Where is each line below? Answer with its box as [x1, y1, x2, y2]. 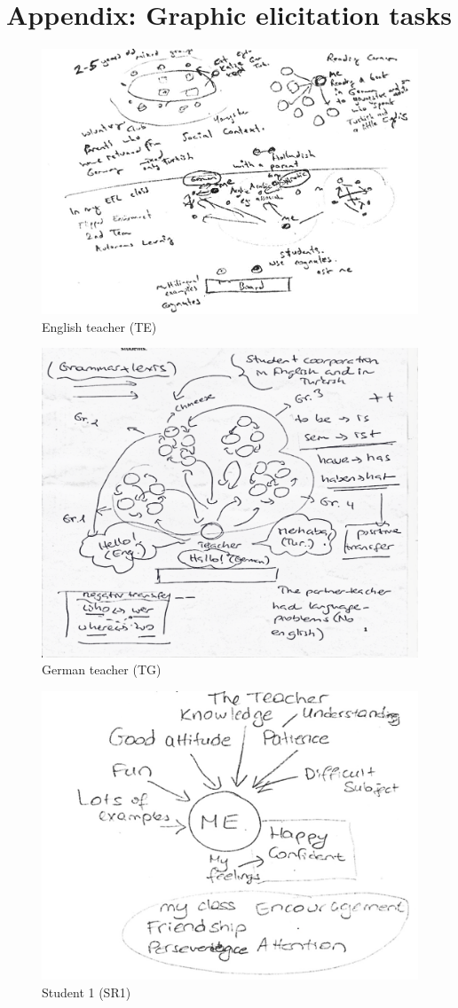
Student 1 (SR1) [42, 982, 131, 1001]
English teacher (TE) [42, 317, 157, 335]
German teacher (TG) [42, 660, 162, 679]
